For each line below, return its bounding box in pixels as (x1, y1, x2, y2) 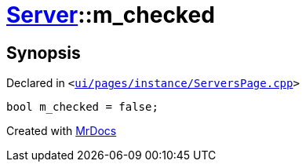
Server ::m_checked (6, 2, 215, 28)
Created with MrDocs (6, 124, 117, 138)
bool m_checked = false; (6, 100, 158, 114)
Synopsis (6, 42, 81, 63)
